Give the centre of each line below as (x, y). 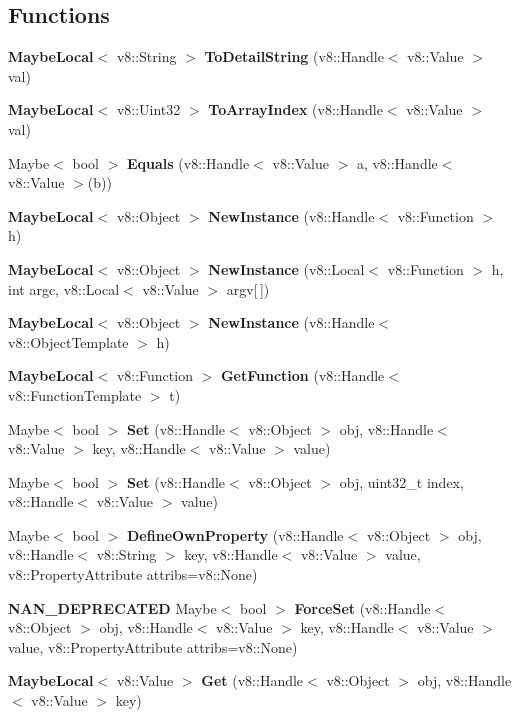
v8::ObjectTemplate (68, 341)
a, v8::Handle (397, 162)
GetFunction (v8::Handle (302, 375)
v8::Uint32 (148, 109)
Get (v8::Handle (252, 680)
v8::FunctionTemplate (75, 394)
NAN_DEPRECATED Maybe (112, 607)
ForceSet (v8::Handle (362, 607)
